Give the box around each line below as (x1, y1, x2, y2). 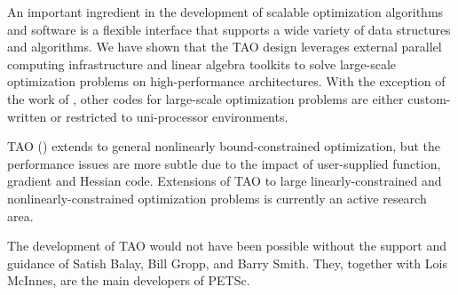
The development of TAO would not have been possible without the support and (7, 236, 446, 255)
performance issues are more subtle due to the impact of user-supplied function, (7, 154, 441, 172)
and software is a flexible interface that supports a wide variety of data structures (7, 20, 451, 38)
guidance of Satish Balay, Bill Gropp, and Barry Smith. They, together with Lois (7, 253, 447, 272)
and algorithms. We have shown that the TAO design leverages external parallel (7, 37, 442, 56)
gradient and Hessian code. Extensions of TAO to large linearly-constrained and (7, 171, 442, 190)
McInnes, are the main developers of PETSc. (7, 271, 250, 290)
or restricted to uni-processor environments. (51, 107, 288, 125)
